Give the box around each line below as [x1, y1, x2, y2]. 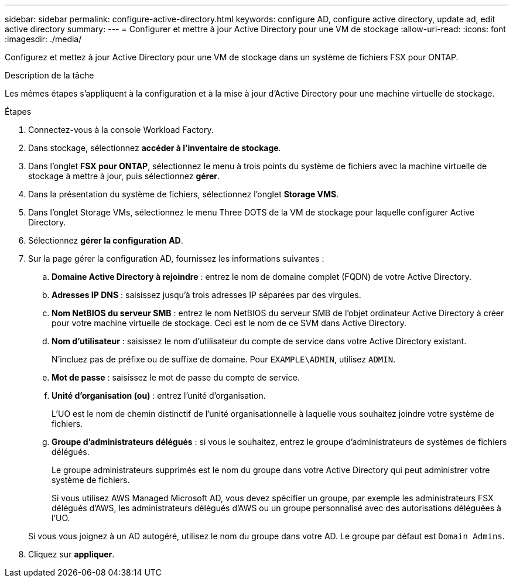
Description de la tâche [5, 70, 94, 80]
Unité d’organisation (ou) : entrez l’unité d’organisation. [52, 391, 266, 400]
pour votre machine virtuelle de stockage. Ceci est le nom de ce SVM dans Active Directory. [52, 318, 406, 328]
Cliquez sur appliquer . [28, 549, 115, 559]
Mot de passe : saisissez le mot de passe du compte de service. [52, 372, 300, 382]
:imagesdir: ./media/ [5, 34, 82, 44]
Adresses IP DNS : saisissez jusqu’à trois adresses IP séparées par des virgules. [52, 290, 361, 300]
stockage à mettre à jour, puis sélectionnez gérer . [28, 171, 220, 181]
